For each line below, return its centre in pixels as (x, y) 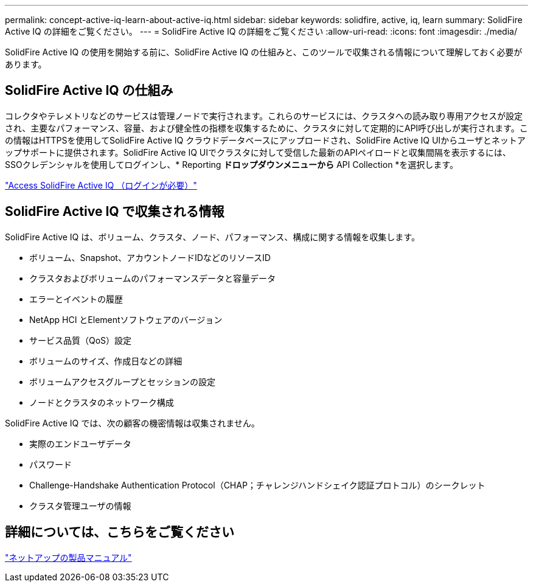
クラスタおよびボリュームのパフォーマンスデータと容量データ (153, 278)
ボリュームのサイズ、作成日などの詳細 (106, 361)
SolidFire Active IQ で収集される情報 (115, 212)
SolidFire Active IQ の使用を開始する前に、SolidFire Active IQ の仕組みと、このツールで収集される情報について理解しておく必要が (264, 52)
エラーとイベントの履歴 (76, 299)
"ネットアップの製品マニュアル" (68, 557)
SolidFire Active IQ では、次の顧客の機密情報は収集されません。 (132, 423)
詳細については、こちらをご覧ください (120, 532)
